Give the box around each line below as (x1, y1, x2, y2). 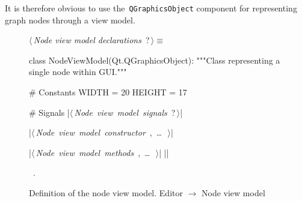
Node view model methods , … (35, 146, 150, 158)
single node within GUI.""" (29, 65, 127, 78)
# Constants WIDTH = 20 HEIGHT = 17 (29, 86, 187, 98)
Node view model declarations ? (33, 34, 150, 46)
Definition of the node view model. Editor (29, 187, 183, 199)
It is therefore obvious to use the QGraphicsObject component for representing (5, 2, 297, 14)
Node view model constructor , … (35, 126, 162, 139)
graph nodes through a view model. (5, 13, 135, 26)
